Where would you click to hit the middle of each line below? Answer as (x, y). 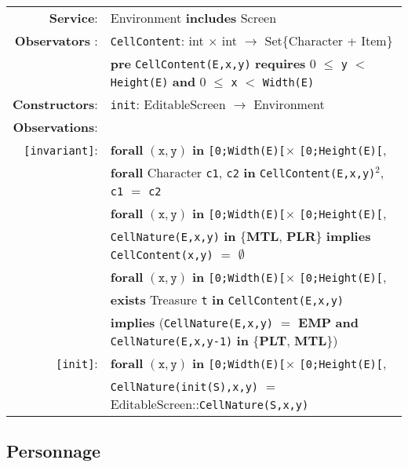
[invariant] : (61, 150)
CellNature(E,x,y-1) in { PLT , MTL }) (224, 340)
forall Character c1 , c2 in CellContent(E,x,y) (243, 172)
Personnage (54, 451)
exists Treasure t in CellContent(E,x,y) (227, 299)
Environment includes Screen (193, 18)
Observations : (55, 127)
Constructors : (55, 104)
